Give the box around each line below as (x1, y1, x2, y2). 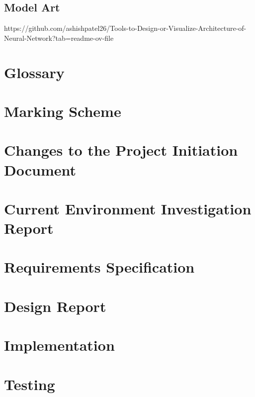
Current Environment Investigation (4, 198, 252, 218)
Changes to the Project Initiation (4, 140, 238, 160)
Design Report (4, 296, 106, 316)
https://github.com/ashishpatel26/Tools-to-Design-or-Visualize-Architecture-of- (4, 23, 247, 33)
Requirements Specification (4, 257, 195, 277)
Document (4, 159, 76, 180)
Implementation (4, 335, 115, 355)
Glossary (4, 62, 65, 82)
